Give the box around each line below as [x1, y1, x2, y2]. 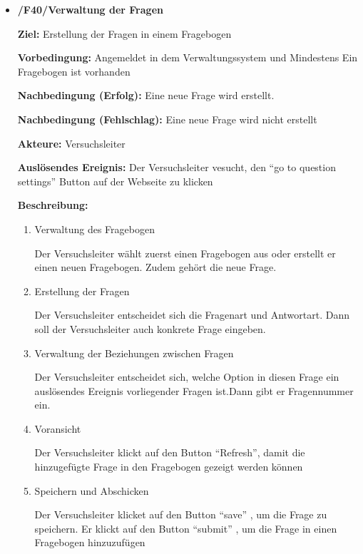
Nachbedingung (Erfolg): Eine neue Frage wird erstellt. [17, 88, 275, 103]
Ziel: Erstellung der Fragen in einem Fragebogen [17, 26, 232, 41]
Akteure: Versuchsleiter [17, 135, 126, 150]
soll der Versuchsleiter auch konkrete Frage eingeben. [34, 321, 266, 336]
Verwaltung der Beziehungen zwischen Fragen [34, 345, 234, 360]
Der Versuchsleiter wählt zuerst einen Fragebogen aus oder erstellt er [34, 245, 336, 260]
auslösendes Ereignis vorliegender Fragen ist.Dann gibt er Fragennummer [34, 383, 354, 398]
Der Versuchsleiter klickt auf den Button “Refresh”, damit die [34, 445, 305, 460]
